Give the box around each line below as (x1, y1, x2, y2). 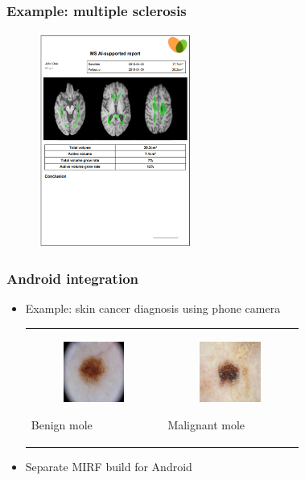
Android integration (6, 268, 139, 288)
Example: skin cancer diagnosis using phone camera (25, 300, 281, 317)
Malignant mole (167, 416, 245, 433)
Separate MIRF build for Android (25, 457, 192, 474)
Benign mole (31, 416, 93, 433)
